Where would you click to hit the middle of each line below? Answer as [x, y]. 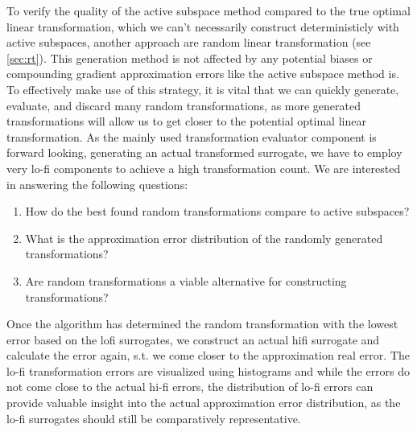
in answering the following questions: [97, 184]
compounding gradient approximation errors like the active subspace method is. [203, 74]
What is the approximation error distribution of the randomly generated [204, 238]
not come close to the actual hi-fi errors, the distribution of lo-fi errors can [190, 387]
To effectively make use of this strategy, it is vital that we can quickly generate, [203, 89]
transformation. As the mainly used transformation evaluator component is [192, 136]
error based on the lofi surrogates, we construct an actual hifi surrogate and [193, 339]
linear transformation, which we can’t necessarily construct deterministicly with [203, 26]
